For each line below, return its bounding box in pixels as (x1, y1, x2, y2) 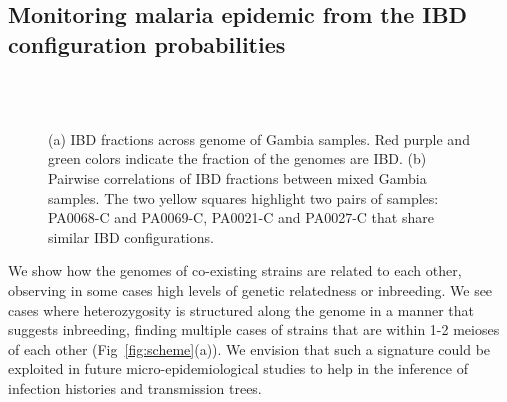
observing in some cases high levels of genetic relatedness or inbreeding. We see (8, 279, 493, 300)
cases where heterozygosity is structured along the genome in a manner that (8, 299, 475, 320)
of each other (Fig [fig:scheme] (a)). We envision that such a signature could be (8, 338, 491, 359)
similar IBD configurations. (48, 226, 214, 247)
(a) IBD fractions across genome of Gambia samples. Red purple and (48, 128, 470, 149)
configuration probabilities (8, 28, 286, 59)
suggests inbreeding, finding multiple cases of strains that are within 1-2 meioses (8, 319, 500, 340)
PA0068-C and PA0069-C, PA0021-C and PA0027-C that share (48, 207, 434, 228)
